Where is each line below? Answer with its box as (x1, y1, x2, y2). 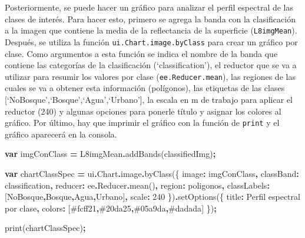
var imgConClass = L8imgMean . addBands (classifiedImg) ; (5, 148, 216, 160)
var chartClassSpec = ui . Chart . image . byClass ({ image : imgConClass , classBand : (5, 167, 299, 179)
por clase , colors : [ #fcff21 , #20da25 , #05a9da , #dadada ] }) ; (5, 202, 217, 214)
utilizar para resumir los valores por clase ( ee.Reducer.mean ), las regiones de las (5, 70, 296, 82)
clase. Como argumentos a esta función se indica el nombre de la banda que (5, 47, 278, 59)
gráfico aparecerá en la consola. (5, 128, 117, 140)
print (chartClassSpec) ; (5, 222, 86, 234)
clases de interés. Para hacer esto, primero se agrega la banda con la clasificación (5, 12, 296, 25)
